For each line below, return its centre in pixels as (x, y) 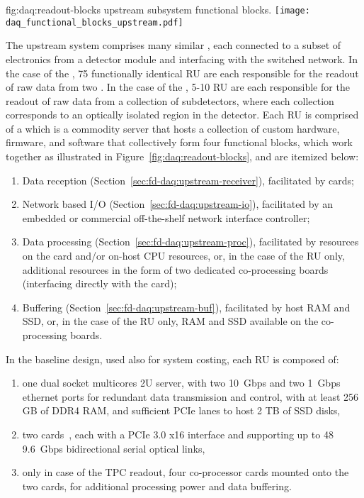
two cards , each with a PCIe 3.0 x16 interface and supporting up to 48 (178, 434)
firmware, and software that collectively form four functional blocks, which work (180, 142)
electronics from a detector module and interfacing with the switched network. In (182, 59)
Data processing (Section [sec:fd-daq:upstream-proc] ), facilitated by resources (190, 242)
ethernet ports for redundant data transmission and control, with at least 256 (190, 396)
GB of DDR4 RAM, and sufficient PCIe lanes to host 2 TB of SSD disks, (181, 410)
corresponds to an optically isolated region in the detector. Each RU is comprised (182, 115)
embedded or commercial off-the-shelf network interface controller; (166, 217)
